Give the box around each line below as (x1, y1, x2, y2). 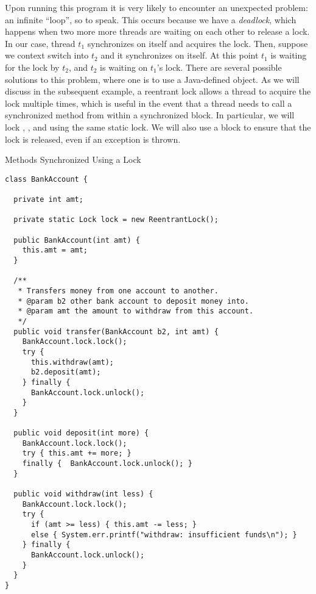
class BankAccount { (5, 174, 88, 184)
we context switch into (5, 49, 89, 62)
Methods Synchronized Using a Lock (5, 153, 141, 166)
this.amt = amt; (22, 246, 88, 255)
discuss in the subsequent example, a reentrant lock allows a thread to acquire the (5, 85, 311, 98)
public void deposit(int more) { (13, 429, 149, 438)
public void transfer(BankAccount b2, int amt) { (13, 327, 219, 336)
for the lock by (5, 60, 60, 73)
